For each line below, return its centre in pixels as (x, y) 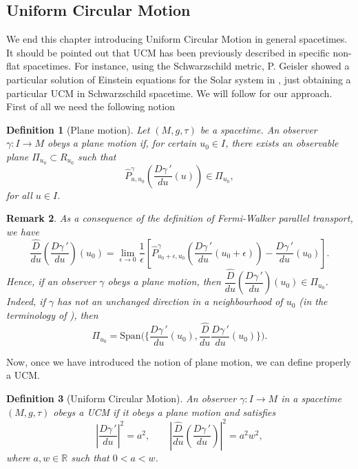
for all (19, 195)
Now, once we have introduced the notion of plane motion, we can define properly (179, 361)
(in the (313, 301)
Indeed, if (26, 301)
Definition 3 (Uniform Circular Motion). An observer (122, 398)
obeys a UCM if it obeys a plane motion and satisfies (165, 411)
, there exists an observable (282, 143)
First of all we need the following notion (91, 106)
